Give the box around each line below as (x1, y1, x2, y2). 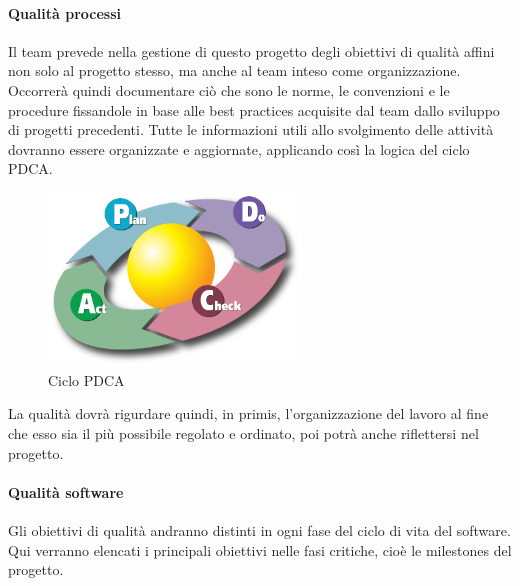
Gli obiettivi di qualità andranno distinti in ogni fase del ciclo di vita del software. (8, 520, 511, 541)
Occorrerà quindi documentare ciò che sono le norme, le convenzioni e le (8, 79, 450, 100)
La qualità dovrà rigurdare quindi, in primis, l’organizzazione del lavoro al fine (8, 403, 489, 424)
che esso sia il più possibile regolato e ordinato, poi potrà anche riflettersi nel (8, 423, 479, 444)
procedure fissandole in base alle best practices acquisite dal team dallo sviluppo (8, 99, 500, 120)
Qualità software (8, 481, 124, 502)
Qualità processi (8, 2, 122, 23)
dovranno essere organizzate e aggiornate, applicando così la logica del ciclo (8, 138, 470, 159)
